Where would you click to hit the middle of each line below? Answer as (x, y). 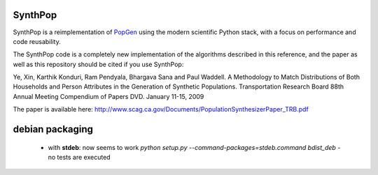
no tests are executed (79, 158)
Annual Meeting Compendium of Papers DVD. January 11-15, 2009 (108, 96)
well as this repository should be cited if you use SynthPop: (98, 64)
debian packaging (53, 129)
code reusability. (37, 41)
